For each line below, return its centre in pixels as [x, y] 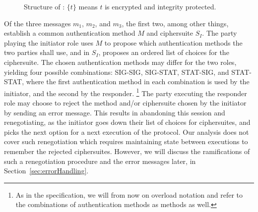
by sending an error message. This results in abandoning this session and [115, 112]
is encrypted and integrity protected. [161, 6]
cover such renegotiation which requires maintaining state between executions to [126, 141]
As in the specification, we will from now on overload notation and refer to [129, 194]
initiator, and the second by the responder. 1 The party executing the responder [126, 92]
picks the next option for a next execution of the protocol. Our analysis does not [127, 132]
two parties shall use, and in [47, 52]
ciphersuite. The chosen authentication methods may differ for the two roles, [120, 62]
